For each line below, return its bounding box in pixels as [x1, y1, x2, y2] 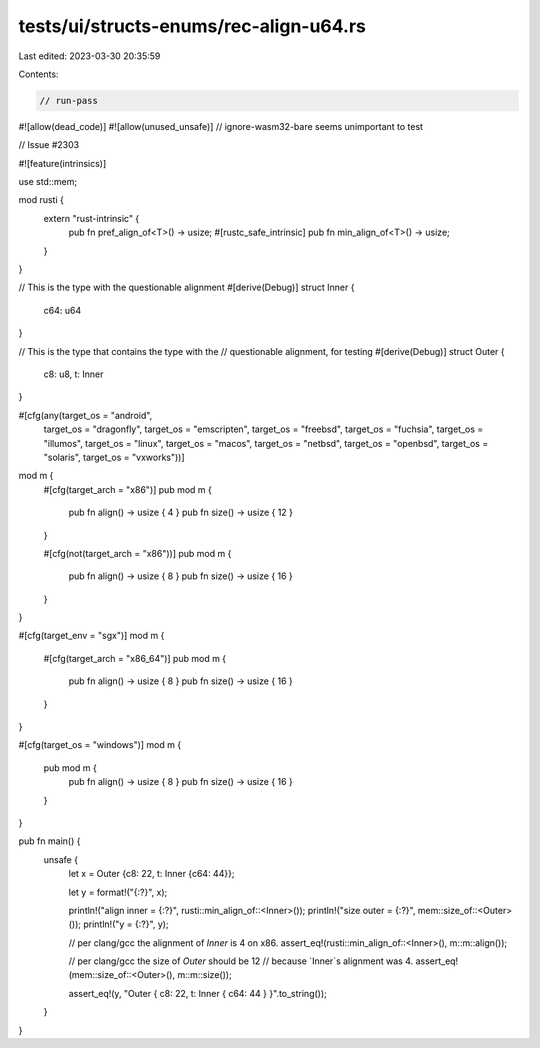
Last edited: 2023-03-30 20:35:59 [18, 50, 161, 62]
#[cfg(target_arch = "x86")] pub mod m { [43, 483, 212, 495]
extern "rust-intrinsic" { [43, 212, 140, 224]
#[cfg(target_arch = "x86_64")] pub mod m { [43, 652, 227, 664]
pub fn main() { [18, 835, 81, 847]
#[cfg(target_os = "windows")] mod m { [18, 739, 182, 751]
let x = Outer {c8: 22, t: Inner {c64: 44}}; [68, 868, 235, 880]
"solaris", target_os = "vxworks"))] [43, 451, 185, 463]
